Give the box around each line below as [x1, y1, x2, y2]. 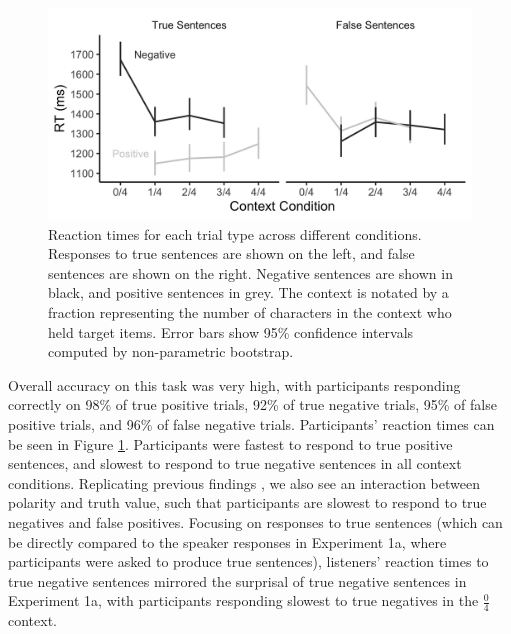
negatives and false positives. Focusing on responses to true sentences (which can [8, 511, 503, 532]
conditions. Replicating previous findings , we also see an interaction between [8, 472, 480, 493]
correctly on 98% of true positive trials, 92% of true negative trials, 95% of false [8, 394, 497, 415]
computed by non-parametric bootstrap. [48, 341, 294, 362]
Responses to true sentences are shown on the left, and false [48, 243, 415, 264]
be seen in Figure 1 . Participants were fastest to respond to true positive [8, 433, 453, 454]
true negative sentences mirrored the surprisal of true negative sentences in [8, 570, 467, 591]
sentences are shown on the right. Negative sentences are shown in [48, 262, 453, 283]
